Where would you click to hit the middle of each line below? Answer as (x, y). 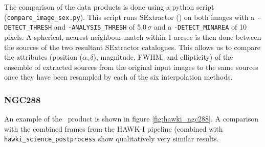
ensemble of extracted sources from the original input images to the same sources (131, 67)
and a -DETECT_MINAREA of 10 (200, 27)
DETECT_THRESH (28, 28)
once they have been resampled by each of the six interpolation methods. (118, 77)
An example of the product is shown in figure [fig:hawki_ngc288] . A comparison (131, 119)
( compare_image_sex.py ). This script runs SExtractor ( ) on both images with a (129, 17)
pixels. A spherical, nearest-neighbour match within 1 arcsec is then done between (133, 36)
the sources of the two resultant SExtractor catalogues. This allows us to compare (132, 47)
